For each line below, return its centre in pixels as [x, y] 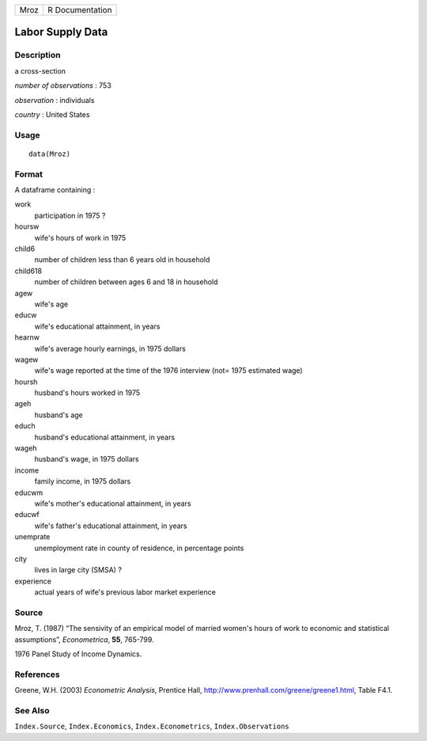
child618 [28, 271]
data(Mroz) [50, 154]
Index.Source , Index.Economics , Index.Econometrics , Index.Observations [152, 726]
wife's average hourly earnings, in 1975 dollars [110, 348]
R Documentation [80, 10]
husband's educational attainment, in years [105, 437]
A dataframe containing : [55, 190]
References [37, 674]
